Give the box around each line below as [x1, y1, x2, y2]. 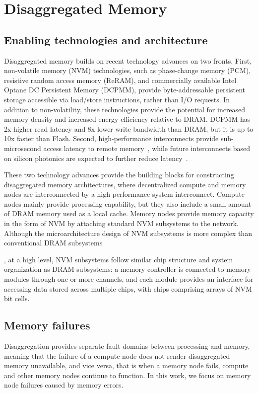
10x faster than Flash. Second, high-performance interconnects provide [4, 133, 219, 144]
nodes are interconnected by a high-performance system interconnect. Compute [4, 189, 245, 199]
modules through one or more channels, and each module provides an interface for [4, 274, 254, 284]
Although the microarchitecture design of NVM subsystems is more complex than [4, 228, 252, 238]
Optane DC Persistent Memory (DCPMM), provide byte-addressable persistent [4, 84, 245, 95]
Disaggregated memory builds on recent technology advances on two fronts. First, [4, 55, 252, 66]
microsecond [4, 143, 41, 153]
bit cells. [4, 293, 30, 304]
